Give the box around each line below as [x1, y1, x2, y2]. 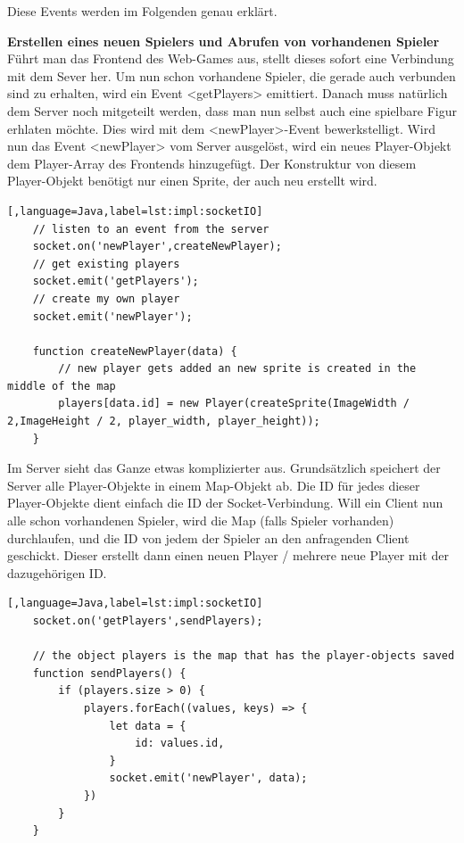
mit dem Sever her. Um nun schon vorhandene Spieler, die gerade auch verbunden [7, 66, 456, 85]
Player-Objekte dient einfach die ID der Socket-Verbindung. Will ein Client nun [7, 493, 443, 512]
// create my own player [32, 292, 180, 305]
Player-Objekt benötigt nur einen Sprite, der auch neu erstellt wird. [7, 171, 377, 190]
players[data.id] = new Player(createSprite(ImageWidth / [58, 397, 410, 410]
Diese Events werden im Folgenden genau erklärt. [7, 2, 278, 20]
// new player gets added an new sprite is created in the [58, 362, 417, 376]
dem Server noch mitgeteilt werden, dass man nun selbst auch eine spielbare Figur [7, 101, 457, 120]
